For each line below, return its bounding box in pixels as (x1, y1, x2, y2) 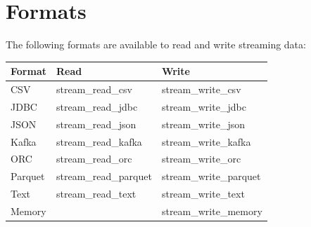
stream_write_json (161, 116, 245, 131)
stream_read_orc (56, 151, 132, 166)
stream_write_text (161, 186, 245, 201)
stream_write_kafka (161, 134, 251, 149)
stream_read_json (56, 116, 137, 131)
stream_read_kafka (56, 134, 142, 149)
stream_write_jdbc (161, 99, 246, 113)
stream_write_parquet (161, 169, 261, 184)
